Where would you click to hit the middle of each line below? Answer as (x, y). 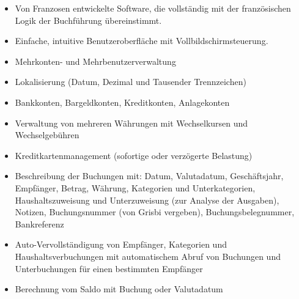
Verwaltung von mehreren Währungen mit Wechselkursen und (131, 123)
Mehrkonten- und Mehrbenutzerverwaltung (95, 61)
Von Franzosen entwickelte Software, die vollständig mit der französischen (153, 8)
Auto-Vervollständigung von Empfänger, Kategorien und (121, 244)
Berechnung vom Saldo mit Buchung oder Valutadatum (119, 289)
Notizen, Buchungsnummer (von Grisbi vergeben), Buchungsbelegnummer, (155, 212)
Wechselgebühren (47, 135)
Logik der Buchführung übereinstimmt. (88, 20)
